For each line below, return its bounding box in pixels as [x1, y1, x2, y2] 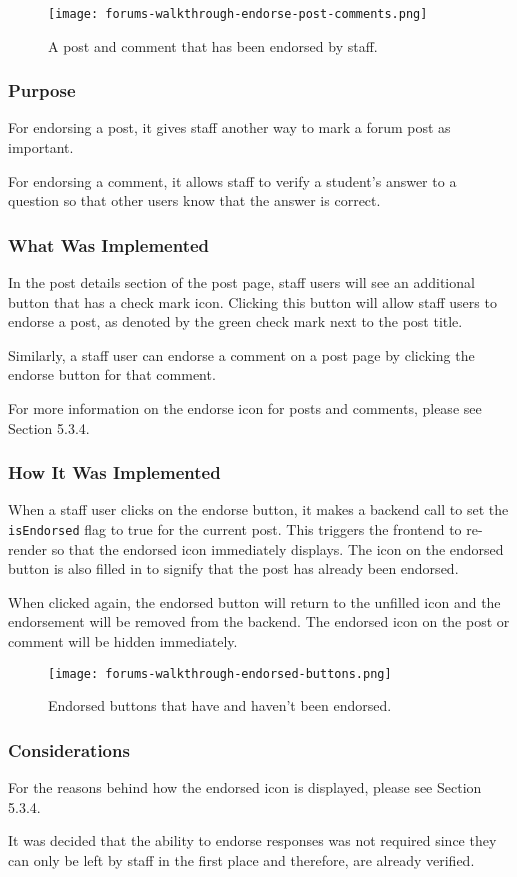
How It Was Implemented [8, 460, 221, 485]
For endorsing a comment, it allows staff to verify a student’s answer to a [8, 170, 457, 191]
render [8, 538, 47, 559]
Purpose [8, 78, 76, 103]
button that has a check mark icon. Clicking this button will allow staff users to [8, 291, 497, 312]
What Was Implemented [8, 232, 210, 257]
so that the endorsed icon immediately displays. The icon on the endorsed [51, 538, 504, 559]
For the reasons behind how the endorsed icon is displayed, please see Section [8, 777, 482, 798]
